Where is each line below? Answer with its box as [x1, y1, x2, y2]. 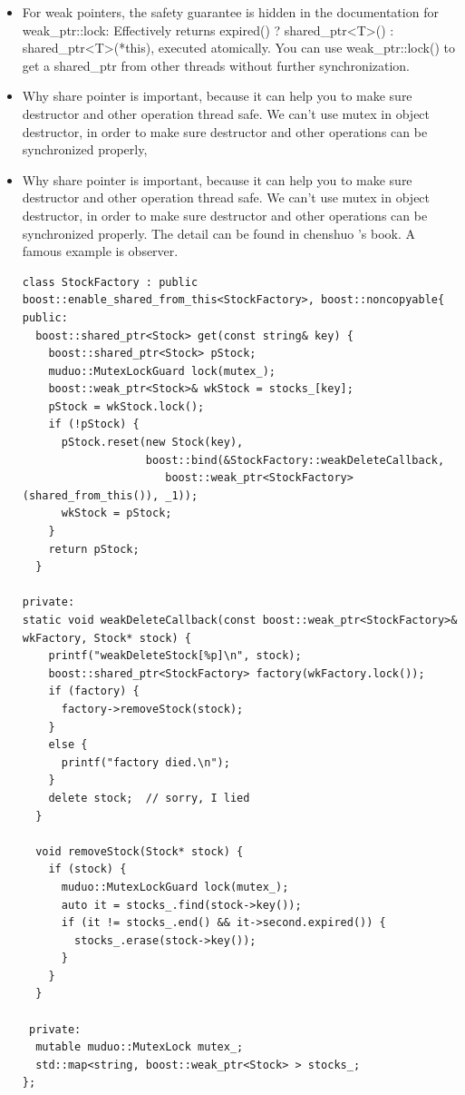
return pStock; [48, 542, 140, 556]
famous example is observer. [22, 242, 179, 261]
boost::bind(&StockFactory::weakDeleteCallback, [145, 453, 445, 467]
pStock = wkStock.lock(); [48, 400, 205, 413]
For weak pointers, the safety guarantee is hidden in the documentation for [22, 3, 439, 21]
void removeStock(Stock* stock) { [35, 844, 244, 858]
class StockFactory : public [22, 275, 199, 289]
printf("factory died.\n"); [61, 755, 230, 769]
